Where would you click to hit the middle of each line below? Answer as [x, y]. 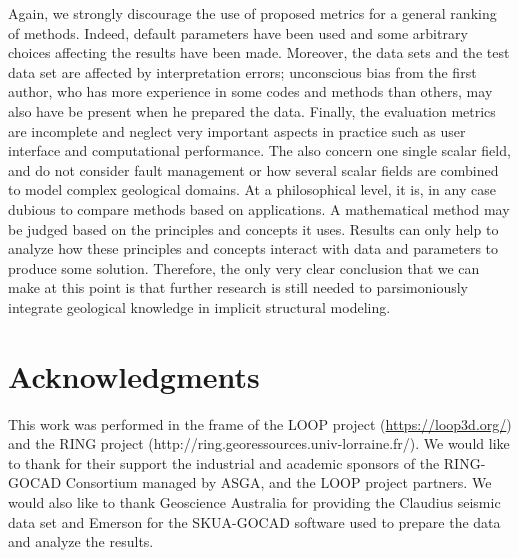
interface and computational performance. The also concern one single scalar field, [259, 150]
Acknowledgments [134, 375]
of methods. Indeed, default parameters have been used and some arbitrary [238, 32]
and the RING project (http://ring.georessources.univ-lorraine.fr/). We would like [259, 443]
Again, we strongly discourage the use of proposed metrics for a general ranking [252, 13]
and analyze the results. [81, 541]
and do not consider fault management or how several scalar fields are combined [253, 169]
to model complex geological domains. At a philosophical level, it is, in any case [252, 189]
